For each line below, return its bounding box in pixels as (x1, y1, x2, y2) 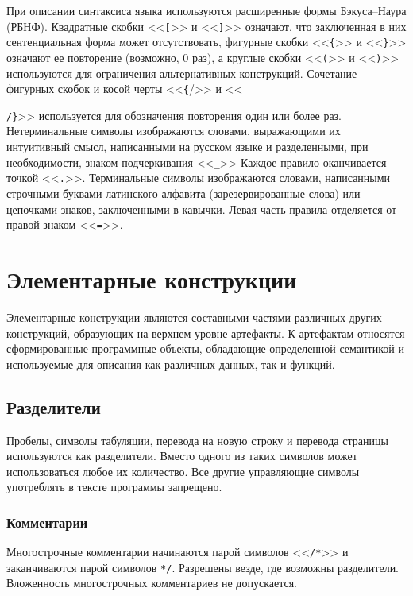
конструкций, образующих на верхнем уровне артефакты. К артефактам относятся (6, 324, 405, 341)
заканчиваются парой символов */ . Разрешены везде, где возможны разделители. (6, 559, 399, 575)
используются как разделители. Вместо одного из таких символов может (6, 447, 357, 464)
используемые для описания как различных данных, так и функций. (6, 355, 335, 372)
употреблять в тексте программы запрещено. (6, 478, 222, 495)
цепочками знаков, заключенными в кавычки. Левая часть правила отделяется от (6, 200, 397, 217)
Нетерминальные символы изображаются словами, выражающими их (6, 122, 341, 139)
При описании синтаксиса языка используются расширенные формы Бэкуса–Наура (6, 2, 407, 18)
